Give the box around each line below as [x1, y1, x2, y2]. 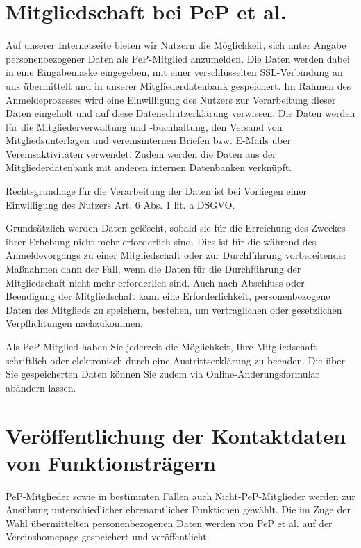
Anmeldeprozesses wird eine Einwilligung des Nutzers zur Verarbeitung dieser [6, 92, 336, 106]
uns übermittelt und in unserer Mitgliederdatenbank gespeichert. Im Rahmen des [6, 78, 351, 92]
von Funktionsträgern [6, 448, 216, 476]
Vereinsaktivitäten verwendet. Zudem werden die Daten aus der [6, 146, 276, 161]
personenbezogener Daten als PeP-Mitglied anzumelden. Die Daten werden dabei [6, 51, 350, 65]
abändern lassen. [6, 380, 76, 394]
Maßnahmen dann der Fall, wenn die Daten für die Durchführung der [6, 261, 301, 276]
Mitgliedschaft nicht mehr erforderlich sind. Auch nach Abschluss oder [6, 275, 305, 289]
